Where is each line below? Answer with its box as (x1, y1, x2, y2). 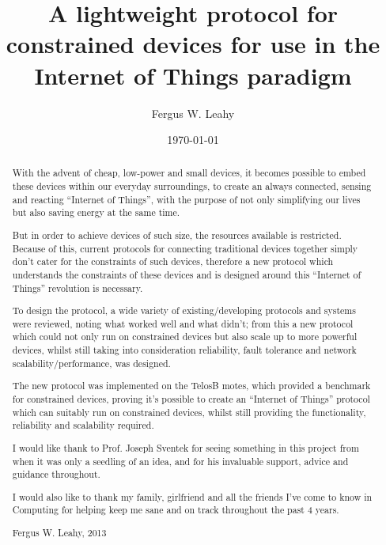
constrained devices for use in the (6, 28, 380, 60)
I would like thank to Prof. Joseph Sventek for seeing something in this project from (12, 441, 359, 454)
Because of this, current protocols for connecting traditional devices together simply (12, 241, 358, 255)
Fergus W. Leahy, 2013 (12, 525, 107, 539)
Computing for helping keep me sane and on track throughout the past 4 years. (12, 503, 339, 517)
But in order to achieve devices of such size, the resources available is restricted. (12, 229, 342, 241)
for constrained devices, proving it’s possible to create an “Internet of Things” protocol (12, 392, 370, 405)
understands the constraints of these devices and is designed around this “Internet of (12, 267, 361, 281)
